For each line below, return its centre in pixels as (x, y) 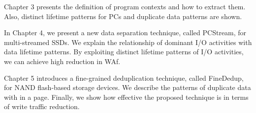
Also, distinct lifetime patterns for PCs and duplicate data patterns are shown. (123, 16)
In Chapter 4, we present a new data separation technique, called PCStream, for (125, 33)
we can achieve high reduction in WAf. (62, 61)
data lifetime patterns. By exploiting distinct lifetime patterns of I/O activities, (124, 52)
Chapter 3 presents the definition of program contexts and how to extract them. (125, 6)
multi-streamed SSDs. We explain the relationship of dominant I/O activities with (128, 42)
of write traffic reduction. (42, 106)
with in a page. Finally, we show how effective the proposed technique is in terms (126, 97)
